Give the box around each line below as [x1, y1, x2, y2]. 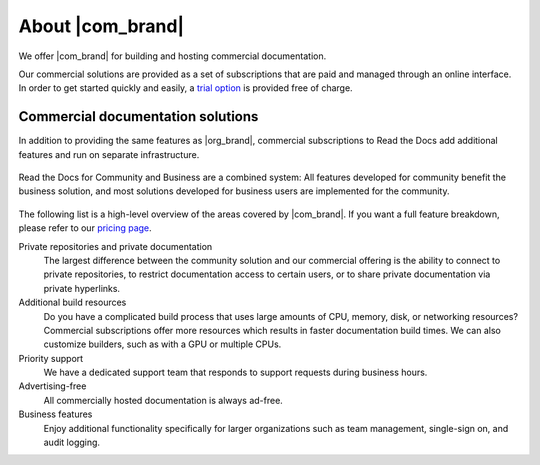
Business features [18, 408, 93, 420]
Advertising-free [18, 380, 87, 392]
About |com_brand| [18, 15, 185, 37]
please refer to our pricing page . [18, 222, 152, 234]
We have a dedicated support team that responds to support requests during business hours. [43, 366, 428, 379]
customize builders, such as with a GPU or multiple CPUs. [43, 338, 282, 350]
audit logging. [43, 436, 100, 449]
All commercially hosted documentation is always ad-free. [43, 394, 284, 406]
